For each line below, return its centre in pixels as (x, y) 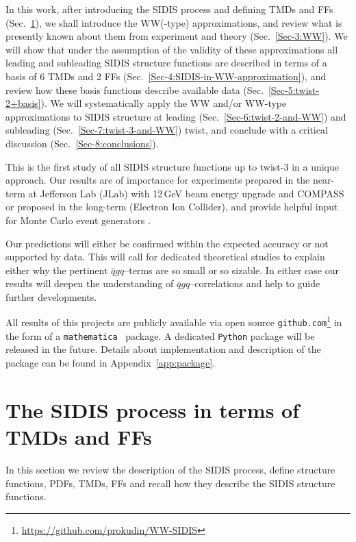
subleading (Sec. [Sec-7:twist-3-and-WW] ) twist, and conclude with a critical (167, 130)
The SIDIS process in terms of (153, 409)
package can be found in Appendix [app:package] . (111, 363)
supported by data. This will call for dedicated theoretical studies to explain (165, 257)
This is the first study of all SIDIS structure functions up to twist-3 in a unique (172, 166)
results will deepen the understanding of (90, 283)
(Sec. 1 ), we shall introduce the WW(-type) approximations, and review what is (174, 22)
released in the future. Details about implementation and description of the (163, 349)
